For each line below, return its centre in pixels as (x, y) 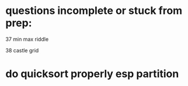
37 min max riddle (27, 39)
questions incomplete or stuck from (94, 11)
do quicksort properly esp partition (92, 74)
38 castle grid (22, 50)
